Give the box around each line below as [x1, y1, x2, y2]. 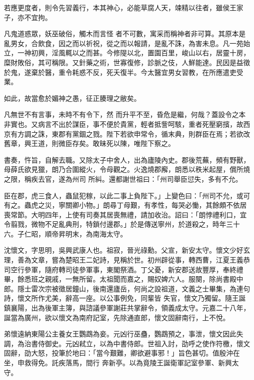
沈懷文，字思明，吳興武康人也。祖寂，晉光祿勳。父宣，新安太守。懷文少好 [4, 245, 243, 255]
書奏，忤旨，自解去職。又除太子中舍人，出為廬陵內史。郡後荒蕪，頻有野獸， [4, 154, 250, 165]
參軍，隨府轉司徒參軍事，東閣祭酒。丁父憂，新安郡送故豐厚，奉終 [24, 264, 236, 274]
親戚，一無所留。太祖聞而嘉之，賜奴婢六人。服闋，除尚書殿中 [44, 274, 243, 284]
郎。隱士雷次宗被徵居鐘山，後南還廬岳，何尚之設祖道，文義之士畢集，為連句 [4, 283, 250, 293]
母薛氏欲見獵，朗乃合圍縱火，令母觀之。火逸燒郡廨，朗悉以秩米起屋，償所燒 [4, 164, 250, 174]
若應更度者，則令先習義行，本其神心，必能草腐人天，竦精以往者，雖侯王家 [4, 2, 243, 12]
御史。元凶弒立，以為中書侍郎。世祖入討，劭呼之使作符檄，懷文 [44, 338, 250, 348]
